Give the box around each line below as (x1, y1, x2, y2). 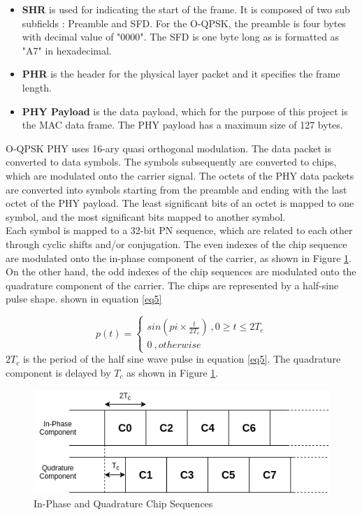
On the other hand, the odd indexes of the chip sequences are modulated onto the (6, 264, 356, 279)
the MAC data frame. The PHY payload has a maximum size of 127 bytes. (22, 117, 343, 132)
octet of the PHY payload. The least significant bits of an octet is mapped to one (6, 196, 354, 210)
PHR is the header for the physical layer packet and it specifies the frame (22, 66, 340, 81)
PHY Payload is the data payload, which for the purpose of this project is (22, 103, 348, 118)
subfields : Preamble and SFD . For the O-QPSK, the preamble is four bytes (22, 15, 346, 30)
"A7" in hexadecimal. (22, 43, 112, 57)
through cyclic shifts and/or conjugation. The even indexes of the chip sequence (6, 236, 347, 251)
